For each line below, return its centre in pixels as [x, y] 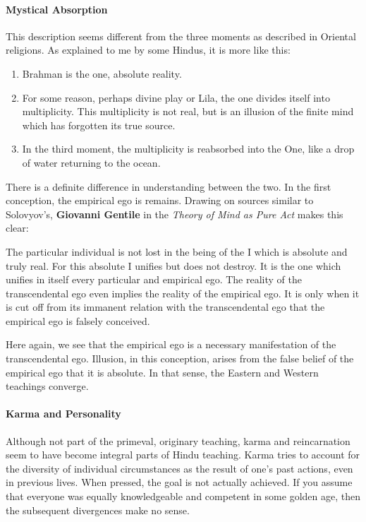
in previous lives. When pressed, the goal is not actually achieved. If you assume [179, 482]
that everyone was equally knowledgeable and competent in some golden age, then [183, 496]
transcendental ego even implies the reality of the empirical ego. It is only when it [183, 293]
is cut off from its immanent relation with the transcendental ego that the [165, 307]
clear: [17, 228]
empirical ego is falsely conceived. [78, 320]
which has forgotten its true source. [99, 125]
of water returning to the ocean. [91, 162]
